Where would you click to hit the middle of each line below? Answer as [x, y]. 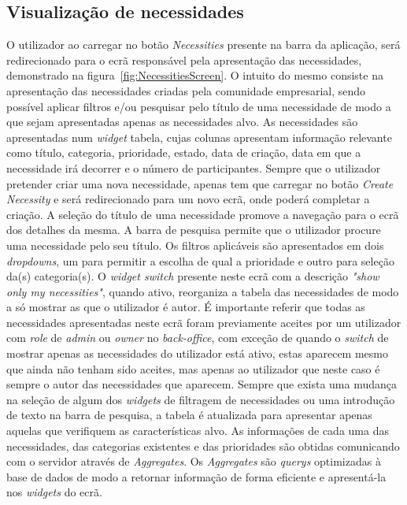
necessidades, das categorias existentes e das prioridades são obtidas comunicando [203, 446]
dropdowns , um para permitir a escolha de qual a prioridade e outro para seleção [200, 260]
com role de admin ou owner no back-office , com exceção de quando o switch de [198, 338]
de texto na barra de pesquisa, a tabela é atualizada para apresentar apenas [189, 415]
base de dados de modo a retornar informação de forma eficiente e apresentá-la [196, 476]
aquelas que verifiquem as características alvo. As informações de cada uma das [198, 431]
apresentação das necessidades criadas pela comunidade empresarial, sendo [186, 90]
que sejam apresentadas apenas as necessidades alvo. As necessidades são [182, 122]
